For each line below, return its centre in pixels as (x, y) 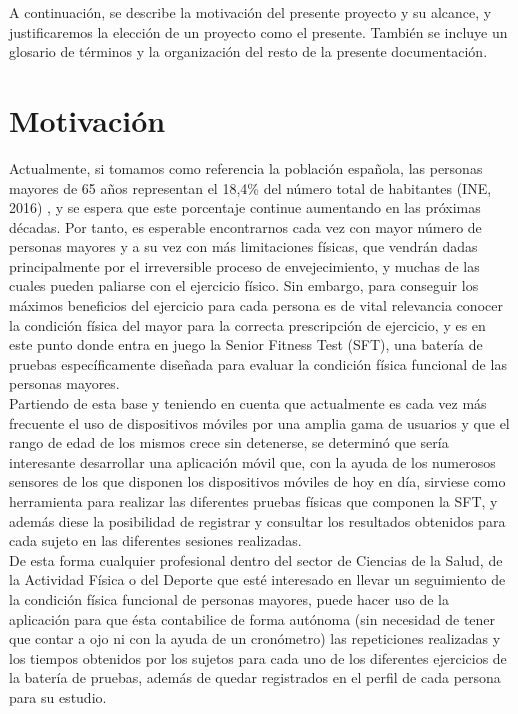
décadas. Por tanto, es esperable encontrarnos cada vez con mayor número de (245, 226)
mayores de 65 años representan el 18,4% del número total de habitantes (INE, (250, 187)
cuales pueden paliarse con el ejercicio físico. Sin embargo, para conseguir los (244, 285)
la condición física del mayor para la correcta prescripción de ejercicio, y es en (247, 324)
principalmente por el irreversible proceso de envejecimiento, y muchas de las (244, 265)
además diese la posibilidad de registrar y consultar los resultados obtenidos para (257, 520)
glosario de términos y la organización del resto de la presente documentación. (248, 51)
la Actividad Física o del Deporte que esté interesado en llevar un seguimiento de (257, 579)
